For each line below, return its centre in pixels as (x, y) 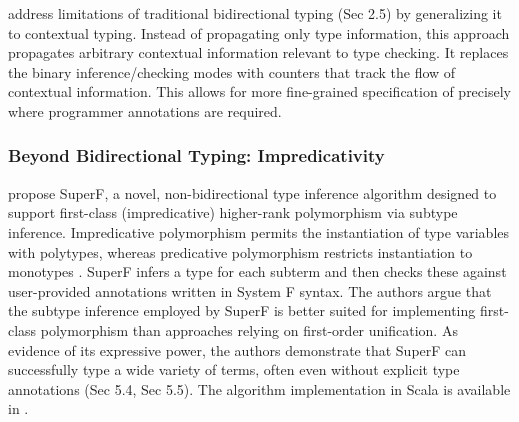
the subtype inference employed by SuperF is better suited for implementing (242, 310)
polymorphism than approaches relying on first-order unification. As (249, 329)
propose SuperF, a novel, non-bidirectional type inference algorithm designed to (252, 192)
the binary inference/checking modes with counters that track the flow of (232, 71)
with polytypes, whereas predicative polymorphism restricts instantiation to (240, 251)
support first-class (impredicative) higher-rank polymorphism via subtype (233, 212)
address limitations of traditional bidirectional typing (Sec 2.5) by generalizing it (255, 13)
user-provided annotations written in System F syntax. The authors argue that (250, 290)
